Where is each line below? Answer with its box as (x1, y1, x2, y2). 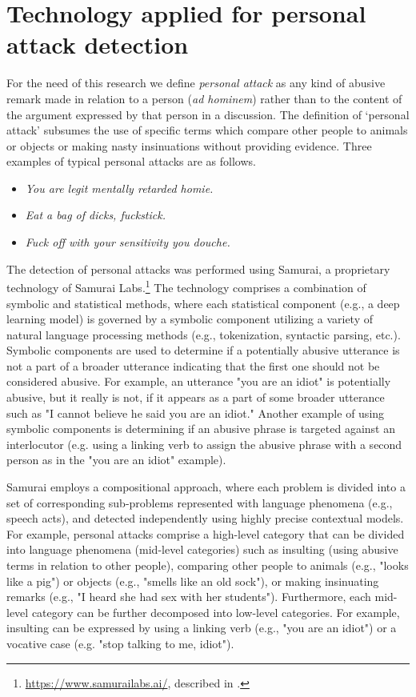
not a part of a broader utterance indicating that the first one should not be (6, 357, 380, 374)
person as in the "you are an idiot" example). (6, 451, 226, 468)
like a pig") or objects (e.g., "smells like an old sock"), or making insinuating (6, 572, 379, 589)
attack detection (6, 28, 189, 61)
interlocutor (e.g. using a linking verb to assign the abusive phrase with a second (6, 435, 402, 452)
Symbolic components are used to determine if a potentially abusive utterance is (6, 342, 400, 359)
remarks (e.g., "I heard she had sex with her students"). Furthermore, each (6, 588, 371, 605)
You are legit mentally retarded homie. (25, 179, 214, 196)
